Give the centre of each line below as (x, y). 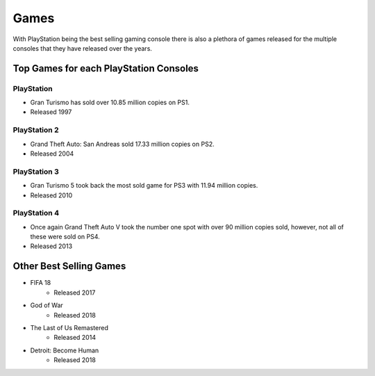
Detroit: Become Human (65, 350)
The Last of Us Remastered (69, 327)
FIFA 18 (41, 283)
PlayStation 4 (36, 213)
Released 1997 (51, 112)
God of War (47, 305)
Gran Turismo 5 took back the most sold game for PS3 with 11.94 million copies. (144, 186)
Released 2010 (51, 195)
